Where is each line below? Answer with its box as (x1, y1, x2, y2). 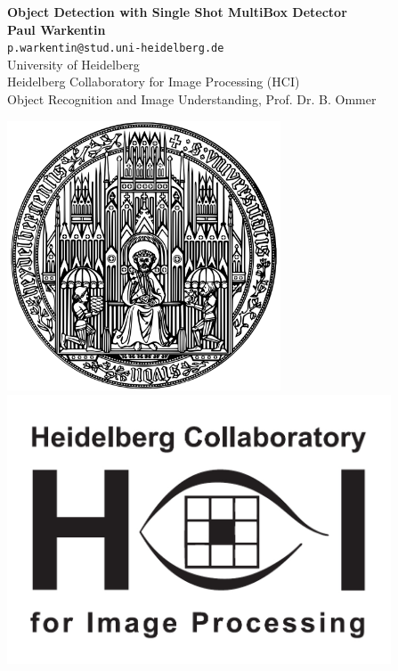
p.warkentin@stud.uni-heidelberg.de (7, 42, 224, 55)
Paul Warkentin (7, 20, 106, 38)
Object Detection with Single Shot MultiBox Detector (7, 3, 347, 20)
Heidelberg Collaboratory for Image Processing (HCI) (7, 72, 300, 91)
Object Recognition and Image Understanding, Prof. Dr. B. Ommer (7, 90, 377, 109)
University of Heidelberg (7, 54, 140, 73)
